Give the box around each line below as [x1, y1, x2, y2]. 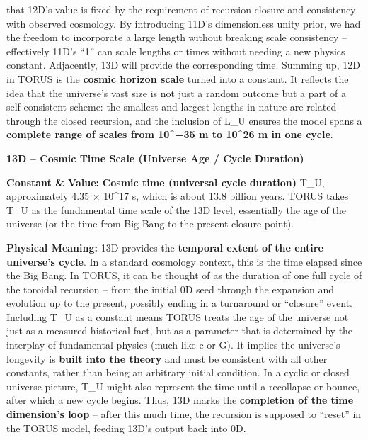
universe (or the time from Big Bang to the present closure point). [6, 216, 294, 231]
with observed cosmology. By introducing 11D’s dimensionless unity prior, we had [6, 16, 361, 30]
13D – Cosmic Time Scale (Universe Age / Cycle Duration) [6, 150, 304, 165]
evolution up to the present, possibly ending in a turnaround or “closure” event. [6, 295, 352, 310]
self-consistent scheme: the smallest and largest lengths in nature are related [6, 99, 337, 114]
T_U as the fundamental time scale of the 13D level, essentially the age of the [6, 202, 346, 217]
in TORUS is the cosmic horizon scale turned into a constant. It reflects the [6, 71, 349, 86]
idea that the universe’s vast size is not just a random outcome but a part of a [6, 85, 347, 100]
